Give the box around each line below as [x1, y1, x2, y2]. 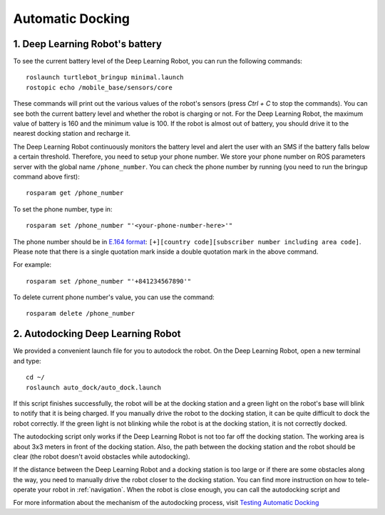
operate [13, 486, 36, 494]
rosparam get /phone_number [26, 189, 124, 197]
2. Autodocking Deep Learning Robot [13, 328, 181, 340]
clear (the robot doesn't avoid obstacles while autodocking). [13, 452, 190, 461]
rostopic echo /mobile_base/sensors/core [26, 83, 173, 91]
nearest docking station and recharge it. [13, 129, 131, 138]
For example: [13, 261, 52, 269]
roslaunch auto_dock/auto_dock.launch [26, 383, 162, 391]
